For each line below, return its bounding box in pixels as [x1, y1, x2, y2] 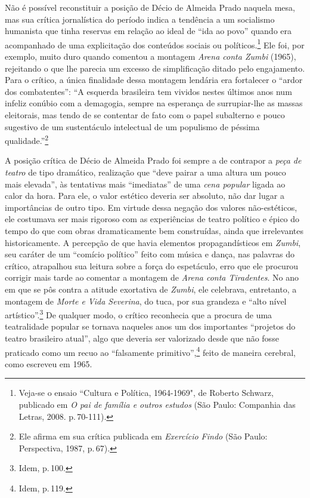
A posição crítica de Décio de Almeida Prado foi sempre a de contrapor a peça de [5, 154, 302, 167]
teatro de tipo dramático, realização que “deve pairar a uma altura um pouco [5, 166, 286, 179]
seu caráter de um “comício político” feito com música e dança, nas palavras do [5, 248, 295, 260]
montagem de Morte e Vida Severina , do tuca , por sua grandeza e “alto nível [5, 294, 287, 307]
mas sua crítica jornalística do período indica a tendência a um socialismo [5, 13, 275, 25]
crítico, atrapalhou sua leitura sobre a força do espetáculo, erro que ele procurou [5, 259, 299, 272]
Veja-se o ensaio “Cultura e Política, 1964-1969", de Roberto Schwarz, [18, 386, 274, 399]
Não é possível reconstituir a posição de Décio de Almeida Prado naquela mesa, [5, 1, 295, 13]
